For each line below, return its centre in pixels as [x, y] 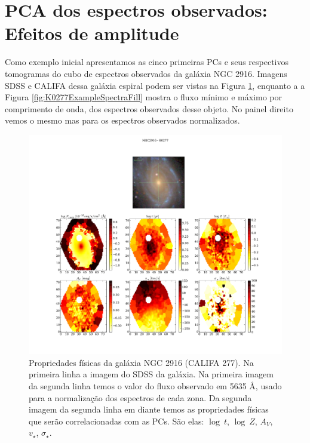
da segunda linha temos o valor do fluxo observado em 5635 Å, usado [155, 385]
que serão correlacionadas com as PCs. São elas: [116, 421]
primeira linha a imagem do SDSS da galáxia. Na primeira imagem [151, 374]
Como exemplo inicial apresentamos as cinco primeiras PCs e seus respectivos [147, 62]
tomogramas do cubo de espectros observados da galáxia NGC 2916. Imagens [146, 73]
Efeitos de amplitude [92, 33]
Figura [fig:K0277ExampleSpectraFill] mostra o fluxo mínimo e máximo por [144, 97]
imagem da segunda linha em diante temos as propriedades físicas [149, 409]
